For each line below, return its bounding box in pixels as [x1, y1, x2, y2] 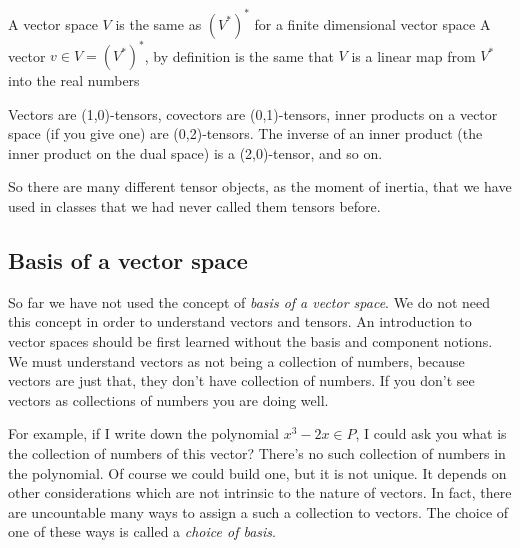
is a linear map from [351, 45, 476, 65]
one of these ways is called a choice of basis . [8, 521, 276, 542]
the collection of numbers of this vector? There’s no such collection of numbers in [8, 442, 506, 463]
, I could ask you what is [355, 423, 507, 444]
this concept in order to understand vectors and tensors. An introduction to [8, 311, 472, 332]
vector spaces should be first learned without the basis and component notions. [8, 330, 493, 351]
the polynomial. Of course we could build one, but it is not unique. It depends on [8, 462, 507, 483]
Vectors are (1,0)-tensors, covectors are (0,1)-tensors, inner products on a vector [8, 103, 498, 124]
